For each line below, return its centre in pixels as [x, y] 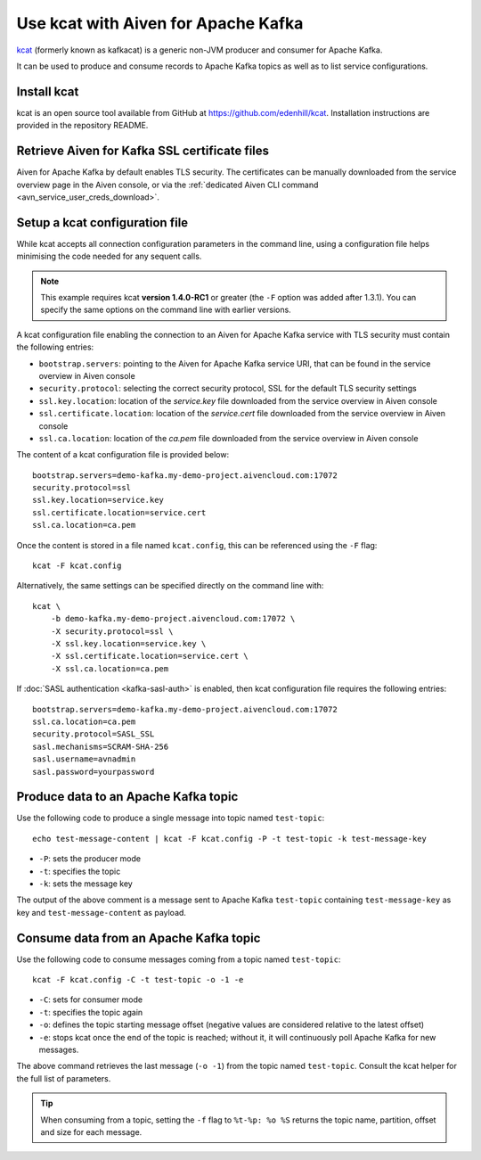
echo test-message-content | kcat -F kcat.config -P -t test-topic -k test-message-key [230, 839]
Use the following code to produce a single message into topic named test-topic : [171, 818]
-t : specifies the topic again [91, 1012]
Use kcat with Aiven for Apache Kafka [160, 23]
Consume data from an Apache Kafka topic [139, 938]
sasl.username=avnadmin [84, 759]
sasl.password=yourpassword [94, 772]
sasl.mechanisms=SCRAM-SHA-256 [101, 746]
